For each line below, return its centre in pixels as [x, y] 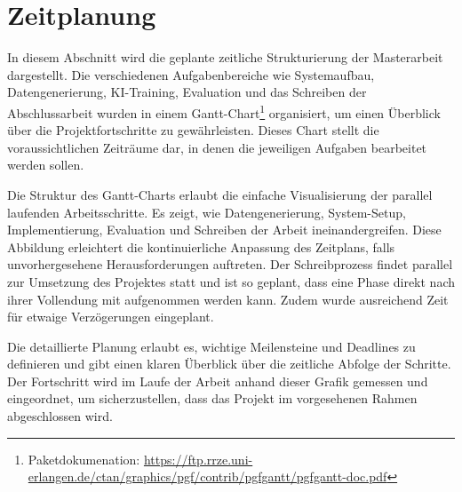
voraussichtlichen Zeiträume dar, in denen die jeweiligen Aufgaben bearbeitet [217, 147]
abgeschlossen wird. [60, 416]
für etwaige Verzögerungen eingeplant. [111, 317]
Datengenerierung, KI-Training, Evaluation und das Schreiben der [187, 92]
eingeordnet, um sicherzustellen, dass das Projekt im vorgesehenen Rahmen [212, 398]
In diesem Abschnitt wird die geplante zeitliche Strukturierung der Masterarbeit [225, 57]
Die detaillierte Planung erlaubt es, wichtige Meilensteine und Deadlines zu [211, 346]
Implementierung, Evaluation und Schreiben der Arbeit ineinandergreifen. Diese [224, 230]
